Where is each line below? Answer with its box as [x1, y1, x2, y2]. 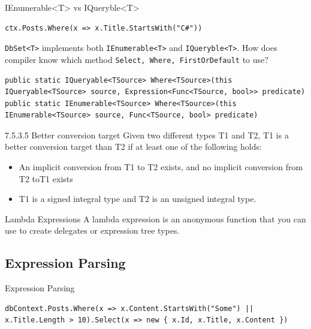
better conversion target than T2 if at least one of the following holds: [5, 140, 262, 153]
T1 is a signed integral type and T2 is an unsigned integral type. [19, 192, 256, 205]
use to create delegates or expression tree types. [5, 224, 180, 237]
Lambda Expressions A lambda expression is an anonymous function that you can [5, 212, 306, 225]
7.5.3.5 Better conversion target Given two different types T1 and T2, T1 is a [5, 128, 289, 141]
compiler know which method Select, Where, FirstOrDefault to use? [5, 53, 268, 65]
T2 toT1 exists [19, 172, 73, 185]
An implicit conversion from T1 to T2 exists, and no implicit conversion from [19, 161, 303, 173]
